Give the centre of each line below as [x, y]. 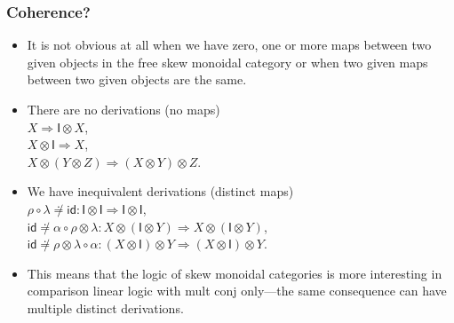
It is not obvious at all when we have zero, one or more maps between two [229, 45]
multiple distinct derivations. [105, 307]
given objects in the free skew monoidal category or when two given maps [227, 62]
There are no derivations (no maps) [123, 109]
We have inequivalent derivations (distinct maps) [160, 191]
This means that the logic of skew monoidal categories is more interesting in [235, 273]
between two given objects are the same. [137, 79]
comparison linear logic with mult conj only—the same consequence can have [237, 291]
